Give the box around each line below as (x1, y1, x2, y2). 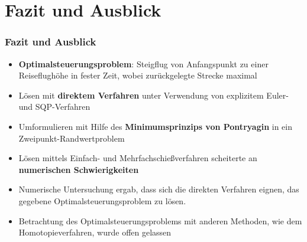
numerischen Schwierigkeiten (18, 163, 139, 175)
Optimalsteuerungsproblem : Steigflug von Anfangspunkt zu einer (18, 57, 269, 70)
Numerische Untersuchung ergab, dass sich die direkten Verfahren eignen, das (18, 183, 299, 195)
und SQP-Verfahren (18, 100, 91, 113)
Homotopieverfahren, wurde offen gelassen (18, 226, 172, 238)
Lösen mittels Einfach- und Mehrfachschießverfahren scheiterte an (18, 152, 257, 164)
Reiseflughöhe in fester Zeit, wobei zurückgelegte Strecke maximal (18, 69, 257, 81)
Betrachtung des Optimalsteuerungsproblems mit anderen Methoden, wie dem (18, 214, 302, 227)
